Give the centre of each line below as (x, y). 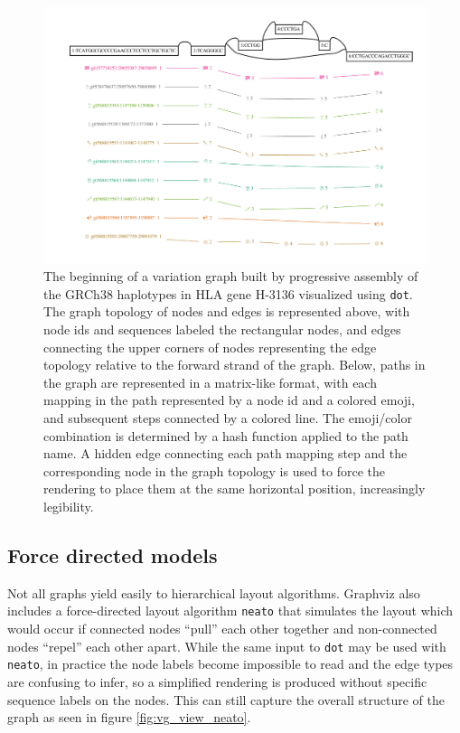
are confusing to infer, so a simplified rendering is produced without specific (217, 681)
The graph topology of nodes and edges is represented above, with (227, 311)
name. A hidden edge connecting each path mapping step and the (225, 453)
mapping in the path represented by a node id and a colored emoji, (229, 400)
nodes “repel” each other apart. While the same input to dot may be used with (227, 646)
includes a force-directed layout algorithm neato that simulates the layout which (230, 611)
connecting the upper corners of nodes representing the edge (210, 347)
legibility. (69, 506)
